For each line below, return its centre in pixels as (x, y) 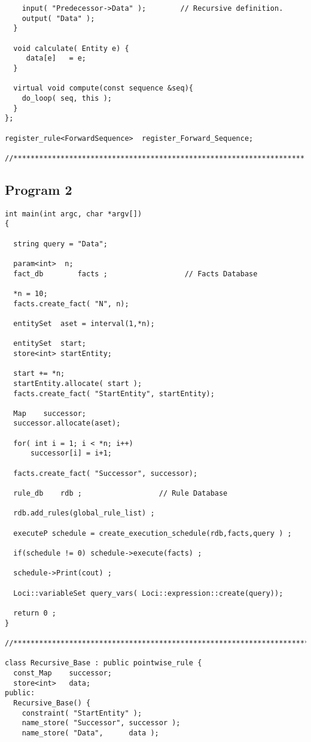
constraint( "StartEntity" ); (82, 713)
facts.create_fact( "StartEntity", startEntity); (114, 393)
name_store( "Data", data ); (90, 733)
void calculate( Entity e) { (71, 48)
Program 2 (39, 189)
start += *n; (39, 374)
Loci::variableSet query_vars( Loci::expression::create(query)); (148, 593)
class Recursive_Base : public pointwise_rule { (103, 663)
